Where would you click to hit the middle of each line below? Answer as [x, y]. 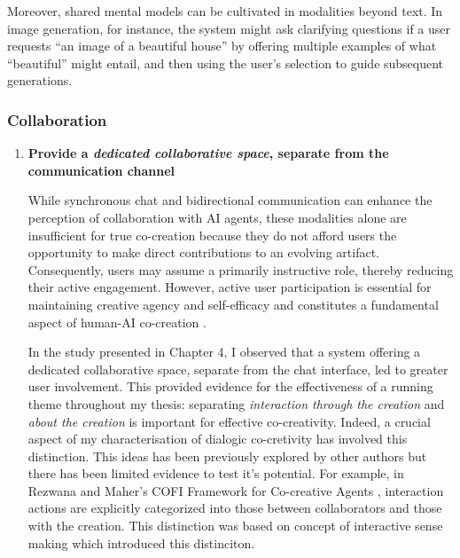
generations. [40, 80]
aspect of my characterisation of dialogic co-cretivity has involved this [218, 439]
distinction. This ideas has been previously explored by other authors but [227, 456]
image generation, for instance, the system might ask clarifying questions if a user [229, 28]
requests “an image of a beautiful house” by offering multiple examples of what [222, 46]
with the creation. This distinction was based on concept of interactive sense [235, 526]
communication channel [101, 170]
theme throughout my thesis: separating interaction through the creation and [236, 403]
